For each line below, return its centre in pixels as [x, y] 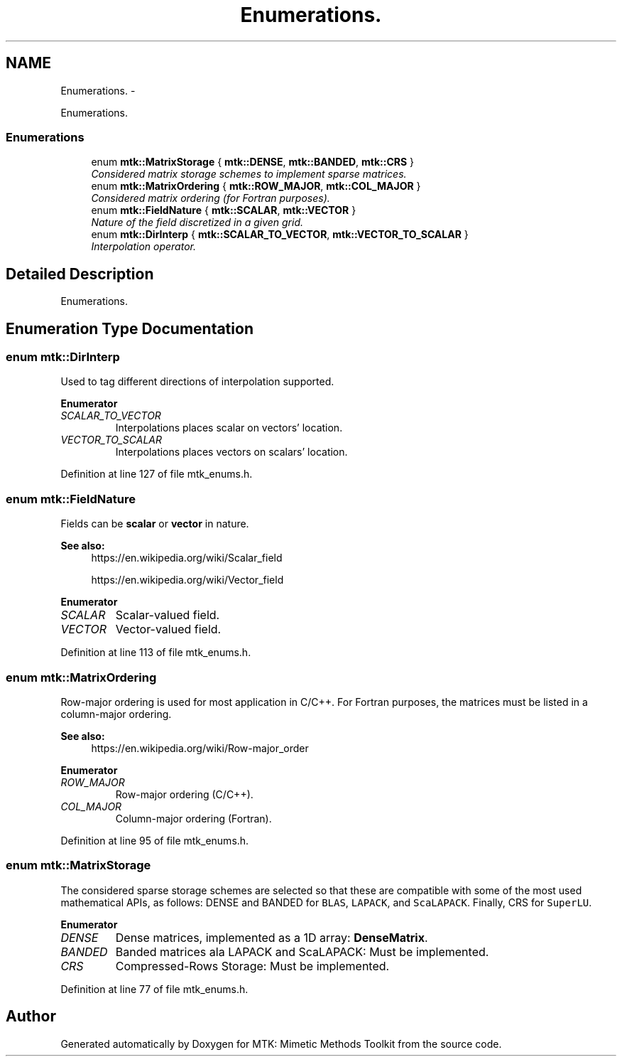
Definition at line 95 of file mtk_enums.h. [155, 840]
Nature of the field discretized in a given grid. [197, 222]
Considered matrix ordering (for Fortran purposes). [211, 198]
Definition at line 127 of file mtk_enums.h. [157, 474]
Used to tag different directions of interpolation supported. [197, 382]
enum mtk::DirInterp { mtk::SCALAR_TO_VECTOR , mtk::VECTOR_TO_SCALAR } [280, 235]
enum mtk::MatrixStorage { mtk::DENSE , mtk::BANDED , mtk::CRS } [253, 162]
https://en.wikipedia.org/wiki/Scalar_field [187, 558]
